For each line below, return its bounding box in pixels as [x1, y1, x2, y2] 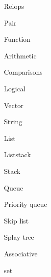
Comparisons [4, 67, 43, 77]
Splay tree [4, 232, 34, 242]
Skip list [4, 215, 29, 225]
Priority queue [4, 199, 47, 209]
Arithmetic [4, 50, 37, 60]
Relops [4, 1, 24, 11]
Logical [4, 83, 25, 93]
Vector [4, 100, 24, 110]
